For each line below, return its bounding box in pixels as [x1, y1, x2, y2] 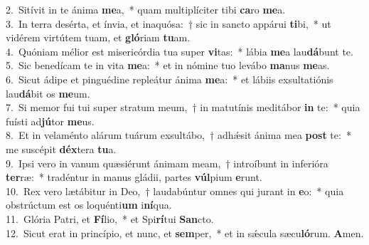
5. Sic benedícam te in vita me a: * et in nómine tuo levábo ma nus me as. [6, 58, 330, 73]
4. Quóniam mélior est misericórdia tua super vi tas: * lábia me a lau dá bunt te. [6, 43, 353, 58]
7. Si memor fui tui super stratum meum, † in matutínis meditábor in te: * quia [6, 100, 360, 115]
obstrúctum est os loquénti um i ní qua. [6, 197, 172, 212]
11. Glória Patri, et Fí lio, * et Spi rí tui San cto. [6, 211, 214, 226]
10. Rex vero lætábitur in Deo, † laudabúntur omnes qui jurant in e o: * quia [6, 183, 344, 198]
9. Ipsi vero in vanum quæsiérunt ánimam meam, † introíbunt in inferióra [6, 155, 328, 170]
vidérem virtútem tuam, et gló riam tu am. [6, 30, 191, 45]
